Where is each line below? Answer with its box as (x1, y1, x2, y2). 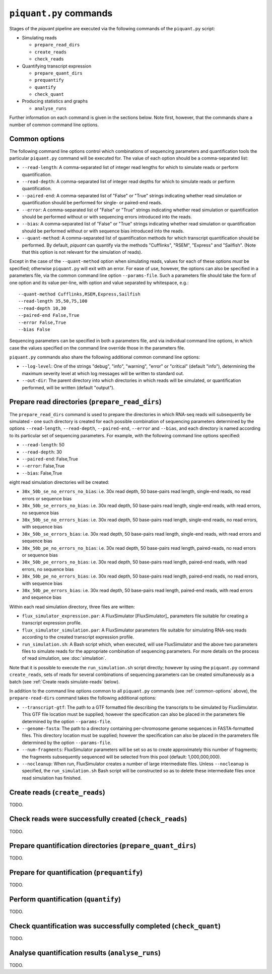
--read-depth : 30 (22, 449, 62, 455)
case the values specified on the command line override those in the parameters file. (9, 345, 185, 351)
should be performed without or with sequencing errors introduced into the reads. (22, 214, 192, 220)
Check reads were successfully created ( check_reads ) (9, 815, 187, 823)
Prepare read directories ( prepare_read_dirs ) (9, 397, 162, 406)
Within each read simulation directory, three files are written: (9, 603, 135, 610)
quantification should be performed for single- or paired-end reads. (22, 200, 162, 206)
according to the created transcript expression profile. (22, 634, 134, 640)
